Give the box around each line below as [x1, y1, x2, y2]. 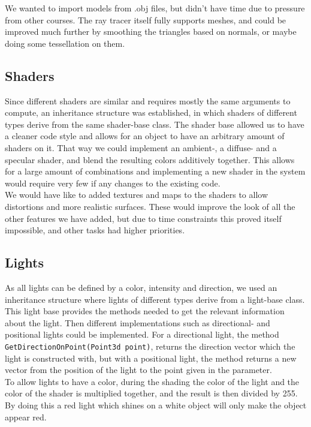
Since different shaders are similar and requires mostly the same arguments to [5, 94, 291, 107]
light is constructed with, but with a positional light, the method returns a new [5, 351, 297, 364]
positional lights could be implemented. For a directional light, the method [5, 328, 279, 341]
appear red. [5, 410, 47, 423]
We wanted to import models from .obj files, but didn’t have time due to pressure [5, 2, 305, 14]
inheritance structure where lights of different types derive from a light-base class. [5, 293, 305, 305]
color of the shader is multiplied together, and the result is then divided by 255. [5, 387, 298, 399]
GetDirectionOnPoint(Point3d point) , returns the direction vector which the [5, 339, 295, 352]
